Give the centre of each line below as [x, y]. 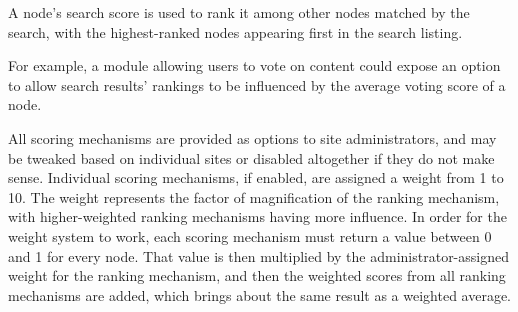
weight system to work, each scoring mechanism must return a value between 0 [250, 235]
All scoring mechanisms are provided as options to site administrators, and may [252, 137]
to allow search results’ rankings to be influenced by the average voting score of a [257, 84]
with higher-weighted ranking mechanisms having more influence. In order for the [257, 216]
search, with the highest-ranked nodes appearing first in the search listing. [235, 31]
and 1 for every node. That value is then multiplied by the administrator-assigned [258, 255]
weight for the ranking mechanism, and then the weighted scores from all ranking [257, 275]
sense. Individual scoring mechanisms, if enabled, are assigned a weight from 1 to [256, 177]
